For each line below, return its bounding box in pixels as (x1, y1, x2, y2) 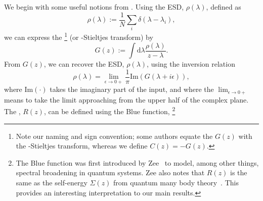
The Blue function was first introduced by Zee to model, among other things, (16, 157, 259, 168)
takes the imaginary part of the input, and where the (50, 84, 214, 94)
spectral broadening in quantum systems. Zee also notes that (16, 167, 205, 178)
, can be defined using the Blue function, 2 (43, 105, 176, 117)
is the (230, 167, 247, 178)
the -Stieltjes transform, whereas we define (16, 140, 148, 151)
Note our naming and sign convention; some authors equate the (16, 130, 213, 141)
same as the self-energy (16, 177, 87, 188)
